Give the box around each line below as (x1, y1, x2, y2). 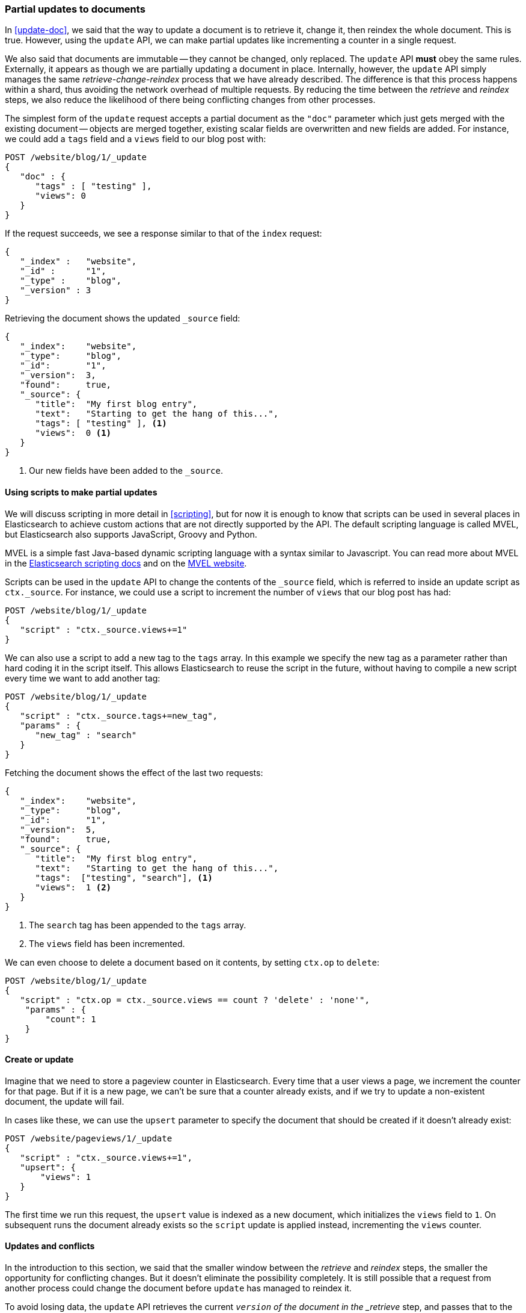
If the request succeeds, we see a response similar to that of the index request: (5, 228, 322, 239)
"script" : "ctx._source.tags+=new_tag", (20, 710, 218, 721)
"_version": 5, (20, 824, 96, 834)
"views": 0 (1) (35, 428, 112, 438)
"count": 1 (45, 1014, 96, 1024)
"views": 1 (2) (35, 882, 112, 892)
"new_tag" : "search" (35, 730, 137, 740)
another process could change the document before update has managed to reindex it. (5, 1283, 352, 1294)
